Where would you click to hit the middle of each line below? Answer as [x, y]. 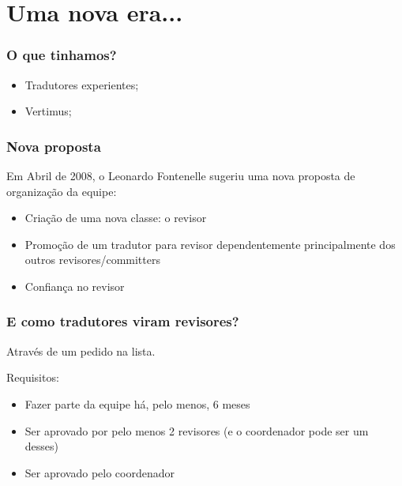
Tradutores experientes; [82, 84]
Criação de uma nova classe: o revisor [116, 218]
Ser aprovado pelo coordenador [100, 472]
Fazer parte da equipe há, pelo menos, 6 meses [137, 403]
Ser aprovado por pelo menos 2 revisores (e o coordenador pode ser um [197, 430]
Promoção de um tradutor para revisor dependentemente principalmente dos [210, 244]
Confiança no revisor [75, 286]
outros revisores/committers [92, 260]
